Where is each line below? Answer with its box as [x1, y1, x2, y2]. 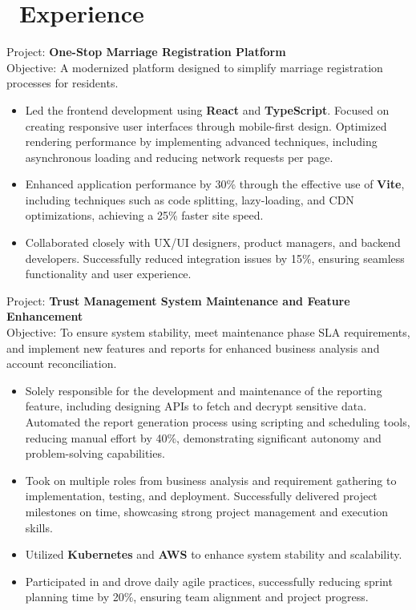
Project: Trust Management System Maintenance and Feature [6, 292, 350, 309]
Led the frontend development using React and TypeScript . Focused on [25, 101, 390, 118]
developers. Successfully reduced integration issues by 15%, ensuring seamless [25, 249, 405, 266]
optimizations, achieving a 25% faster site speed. [25, 207, 264, 224]
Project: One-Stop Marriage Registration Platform [6, 43, 286, 60]
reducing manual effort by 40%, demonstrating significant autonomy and [25, 429, 382, 446]
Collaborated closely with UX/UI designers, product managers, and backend [25, 234, 401, 251]
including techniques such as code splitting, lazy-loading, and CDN [25, 191, 354, 208]
